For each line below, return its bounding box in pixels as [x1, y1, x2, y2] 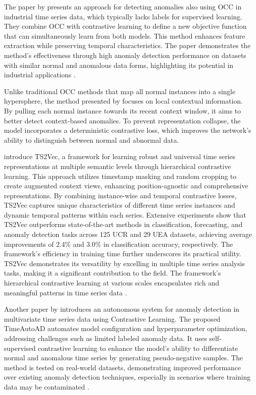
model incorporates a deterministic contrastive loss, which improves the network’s [4, 125, 252, 135]
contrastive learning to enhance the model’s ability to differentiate [38, 342, 238, 353]
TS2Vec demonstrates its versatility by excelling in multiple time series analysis [4, 258, 245, 268]
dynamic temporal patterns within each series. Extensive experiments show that [4, 209, 247, 220]
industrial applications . [4, 69, 76, 80]
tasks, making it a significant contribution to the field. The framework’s [4, 268, 221, 278]
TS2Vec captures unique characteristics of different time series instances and [4, 200, 235, 210]
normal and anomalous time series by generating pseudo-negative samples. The [4, 352, 243, 363]
